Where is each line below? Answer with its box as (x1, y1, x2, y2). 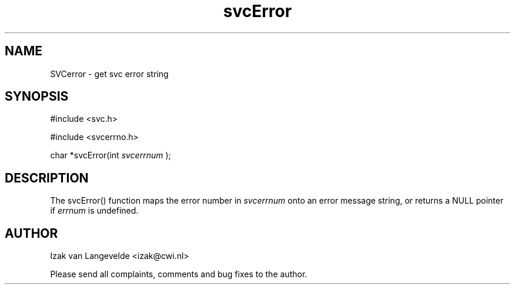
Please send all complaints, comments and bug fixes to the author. (50, 269, 307, 280)
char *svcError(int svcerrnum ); (50, 150, 171, 161)
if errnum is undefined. (50, 205, 139, 216)
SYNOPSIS (5, 89, 69, 104)
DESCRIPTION (5, 170, 89, 185)
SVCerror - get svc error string (50, 68, 169, 79)
